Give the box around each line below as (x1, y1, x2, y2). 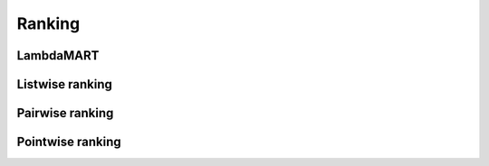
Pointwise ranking (16, 134, 121, 150)
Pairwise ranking (16, 106, 114, 121)
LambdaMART (16, 48, 100, 63)
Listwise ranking (16, 77, 112, 92)
